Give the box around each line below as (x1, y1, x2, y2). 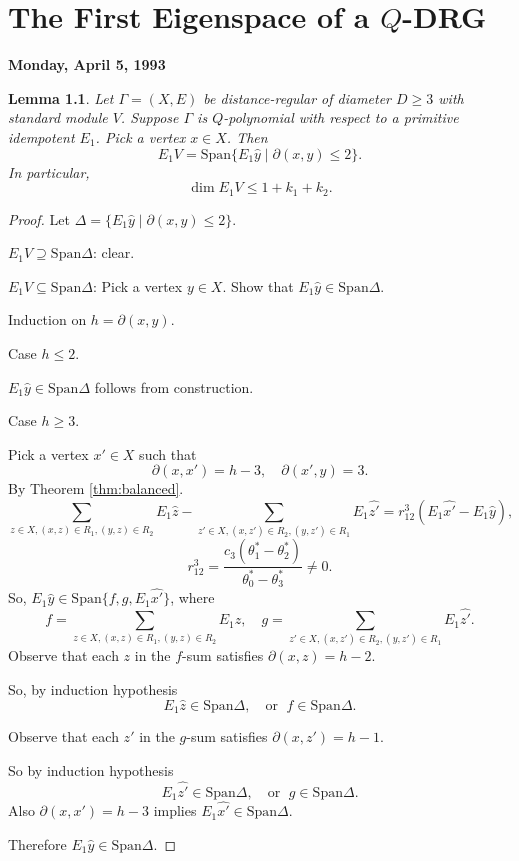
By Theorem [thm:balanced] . (8, 478, 184, 499)
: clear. (92, 242, 135, 263)
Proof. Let (8, 208, 70, 229)
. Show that (222, 275, 294, 296)
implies (153, 800, 197, 821)
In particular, (8, 161, 90, 182)
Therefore (8, 833, 67, 854)
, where (170, 587, 215, 608)
